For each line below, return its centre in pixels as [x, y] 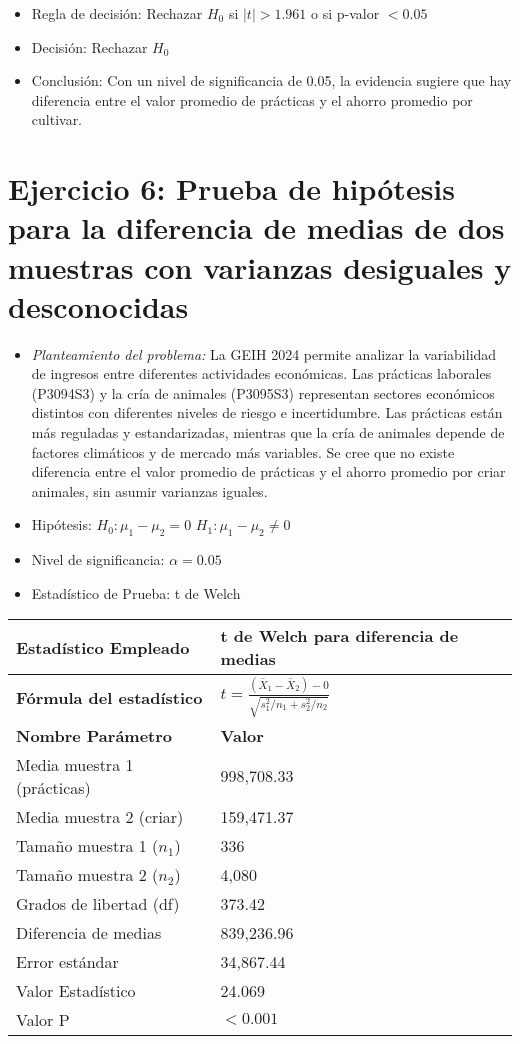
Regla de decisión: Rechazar [117, 13]
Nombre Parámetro [94, 735]
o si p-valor [345, 13]
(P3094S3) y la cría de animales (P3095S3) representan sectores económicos [263, 392]
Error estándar [67, 961]
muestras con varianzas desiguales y [260, 266]
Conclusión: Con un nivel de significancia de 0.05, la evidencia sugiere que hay [271, 80]
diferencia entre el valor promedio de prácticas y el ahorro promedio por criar [268, 471]
